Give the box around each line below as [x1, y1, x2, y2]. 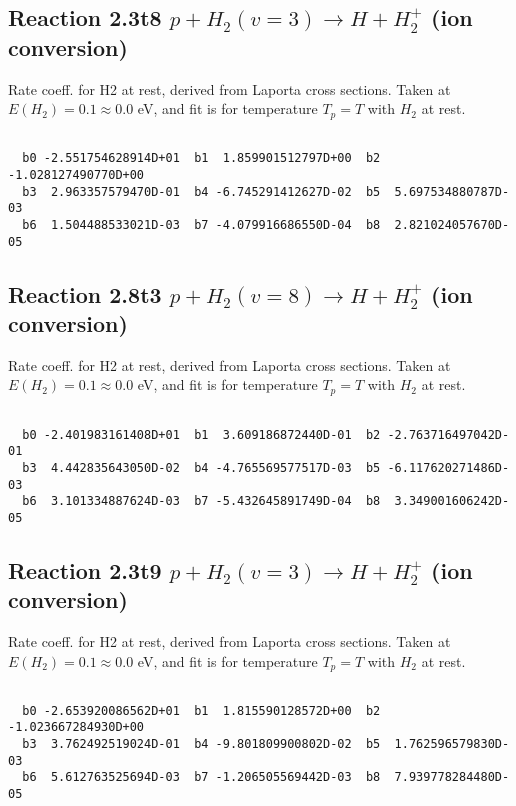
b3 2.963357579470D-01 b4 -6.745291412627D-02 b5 [22, 184, 381, 199]
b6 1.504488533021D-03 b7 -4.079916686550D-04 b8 [22, 217, 381, 232]
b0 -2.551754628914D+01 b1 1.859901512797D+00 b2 [22, 151, 381, 166]
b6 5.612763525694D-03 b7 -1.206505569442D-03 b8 [22, 770, 381, 785]
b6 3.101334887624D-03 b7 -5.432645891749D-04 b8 [22, 494, 381, 509]
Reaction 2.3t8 [8, 2, 162, 33]
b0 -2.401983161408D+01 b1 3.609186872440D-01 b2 [22, 427, 381, 442]
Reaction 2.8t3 [8, 278, 162, 309]
